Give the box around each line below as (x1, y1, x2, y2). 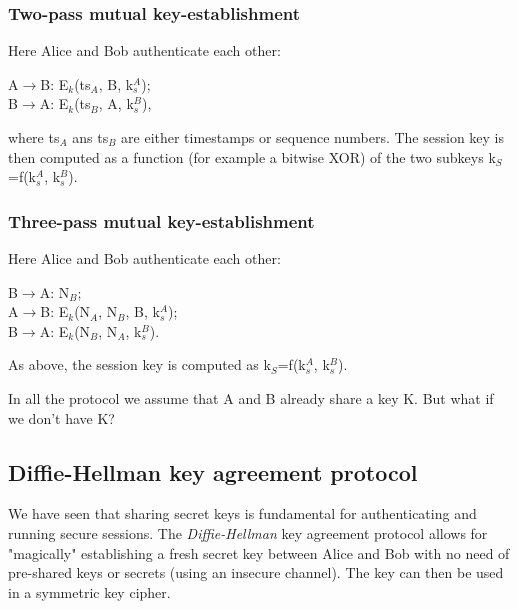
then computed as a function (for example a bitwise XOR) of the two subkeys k (8, 146, 496, 167)
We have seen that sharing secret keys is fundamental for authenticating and (8, 503, 477, 524)
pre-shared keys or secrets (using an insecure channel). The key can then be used (8, 562, 504, 583)
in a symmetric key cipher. (8, 581, 171, 602)
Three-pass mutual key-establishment (8, 208, 315, 233)
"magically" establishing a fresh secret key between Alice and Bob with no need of (8, 542, 510, 563)
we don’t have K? (8, 407, 115, 428)
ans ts (72, 127, 109, 147)
